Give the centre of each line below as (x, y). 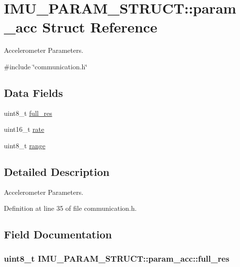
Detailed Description (57, 171)
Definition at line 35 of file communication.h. (70, 208)
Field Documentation (58, 234)
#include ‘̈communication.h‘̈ (46, 66)
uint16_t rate (24, 129)
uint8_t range (25, 145)
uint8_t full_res (28, 113)
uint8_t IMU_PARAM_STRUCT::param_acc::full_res (117, 258)
